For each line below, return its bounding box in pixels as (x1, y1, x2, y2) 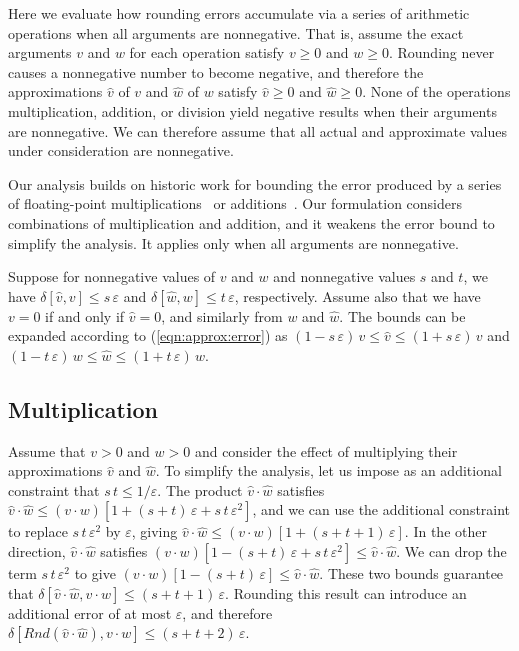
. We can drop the (396, 541, 507, 562)
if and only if (45, 305, 125, 326)
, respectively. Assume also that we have (234, 285, 481, 306)
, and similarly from (161, 305, 283, 326)
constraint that (8, 479, 100, 500)
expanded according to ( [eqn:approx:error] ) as (8, 325, 288, 346)
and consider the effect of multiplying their (194, 440, 458, 461)
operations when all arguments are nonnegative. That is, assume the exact (8, 22, 464, 43)
